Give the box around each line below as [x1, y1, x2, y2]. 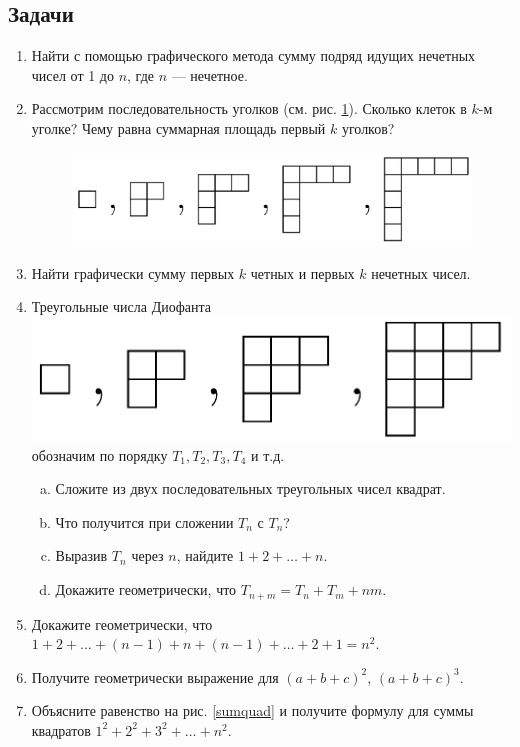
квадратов [31, 719, 91, 740]
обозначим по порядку [31, 444, 168, 465]
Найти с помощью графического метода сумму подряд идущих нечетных [31, 45, 476, 66]
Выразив [55, 545, 108, 566]
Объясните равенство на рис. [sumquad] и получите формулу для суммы [31, 700, 474, 721]
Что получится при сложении [55, 511, 234, 532]
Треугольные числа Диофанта [31, 296, 211, 317]
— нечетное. [171, 64, 248, 85]
